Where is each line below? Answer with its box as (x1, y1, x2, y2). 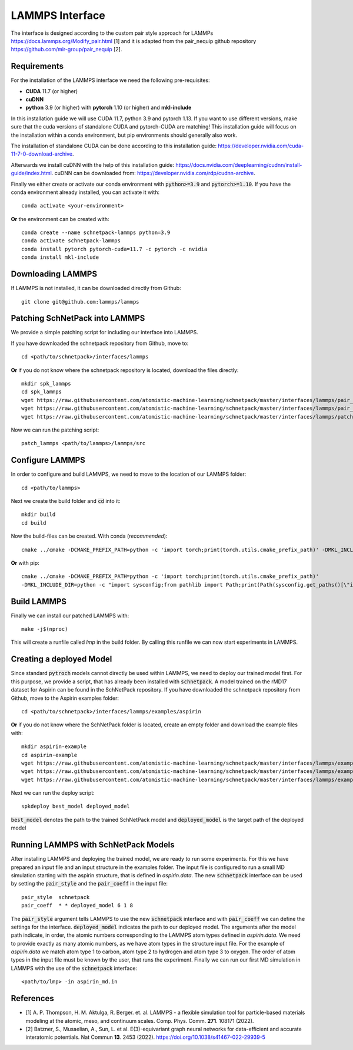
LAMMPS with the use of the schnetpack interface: (11, 965, 138, 972)
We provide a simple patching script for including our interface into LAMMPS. (11, 329, 198, 336)
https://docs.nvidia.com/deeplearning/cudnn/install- (175, 161, 302, 168)
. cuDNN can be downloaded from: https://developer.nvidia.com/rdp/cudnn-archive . (51, 170, 255, 177)
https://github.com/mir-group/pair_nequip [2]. (11, 46, 122, 53)
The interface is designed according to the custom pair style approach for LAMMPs (11, 29, 214, 37)
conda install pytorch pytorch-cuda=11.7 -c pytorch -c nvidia (21, 245, 208, 252)
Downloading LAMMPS (11, 269, 97, 279)
